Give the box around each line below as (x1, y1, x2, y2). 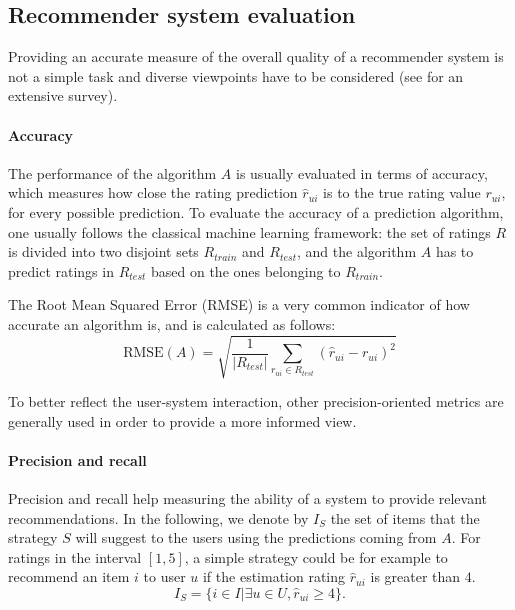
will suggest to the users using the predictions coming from (75, 527, 437, 548)
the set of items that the (330, 507, 480, 528)
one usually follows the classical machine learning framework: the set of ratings (8, 221, 491, 242)
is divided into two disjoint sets (8, 241, 199, 262)
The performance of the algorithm (8, 162, 217, 183)
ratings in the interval (8, 546, 142, 567)
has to (435, 241, 474, 262)
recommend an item (8, 566, 130, 587)
